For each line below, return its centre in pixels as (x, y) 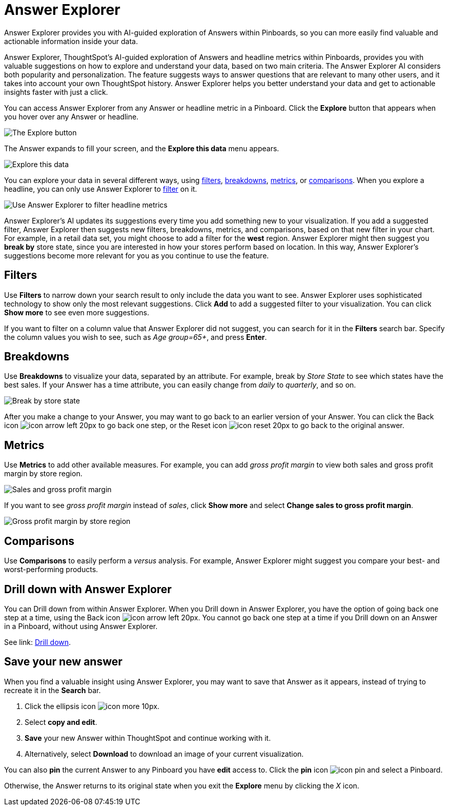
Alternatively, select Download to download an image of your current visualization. (164, 754)
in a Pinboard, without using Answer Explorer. (81, 626)
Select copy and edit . (61, 722)
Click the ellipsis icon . (92, 706)
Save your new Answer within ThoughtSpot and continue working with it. (148, 738)
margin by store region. (43, 474)
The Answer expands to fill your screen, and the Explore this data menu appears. (142, 148)
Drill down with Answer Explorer (88, 589)
